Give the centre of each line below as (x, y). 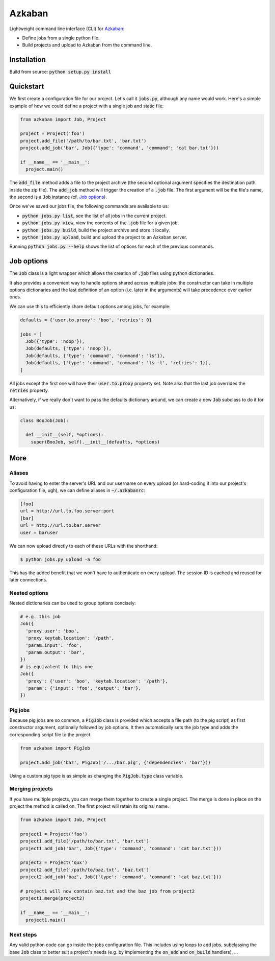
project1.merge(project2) (52, 898)
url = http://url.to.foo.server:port (67, 511)
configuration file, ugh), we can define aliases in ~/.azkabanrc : (77, 490)
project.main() (45, 169)
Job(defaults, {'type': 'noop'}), (69, 348)
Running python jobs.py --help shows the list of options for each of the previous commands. (112, 247)
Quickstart (27, 87)
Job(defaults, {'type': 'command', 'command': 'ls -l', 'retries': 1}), (118, 363)
